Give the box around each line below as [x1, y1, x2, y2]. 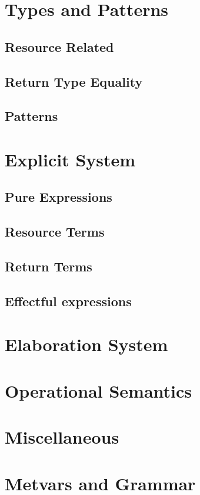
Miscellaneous [5, 425, 119, 449]
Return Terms [5, 257, 92, 276]
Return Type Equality [5, 72, 143, 90]
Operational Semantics [5, 378, 192, 402]
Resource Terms [5, 222, 105, 241]
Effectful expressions [5, 291, 132, 310]
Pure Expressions [5, 188, 112, 206]
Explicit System [5, 147, 136, 171]
